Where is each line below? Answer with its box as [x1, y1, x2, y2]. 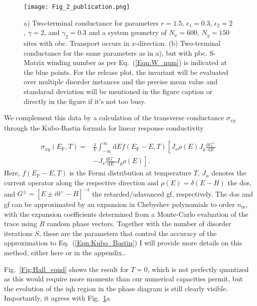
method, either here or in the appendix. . [4, 247, 126, 257]
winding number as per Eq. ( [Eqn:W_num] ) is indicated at [46, 57, 227, 68]
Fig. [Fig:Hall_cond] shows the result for [4, 264, 128, 274]
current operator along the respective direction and [4, 177, 159, 187]
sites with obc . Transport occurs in [24, 38, 129, 48]
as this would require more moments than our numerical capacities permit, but [4, 273, 243, 284]
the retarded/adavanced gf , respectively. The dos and [92, 188, 253, 198]
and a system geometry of [88, 27, 167, 37]
